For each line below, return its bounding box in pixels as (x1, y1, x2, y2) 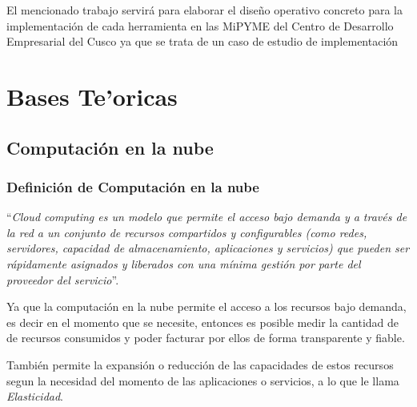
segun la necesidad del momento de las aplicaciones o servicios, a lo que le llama (6, 372, 399, 389)
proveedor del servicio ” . (6, 271, 119, 288)
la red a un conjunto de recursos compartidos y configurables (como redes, (6, 224, 367, 240)
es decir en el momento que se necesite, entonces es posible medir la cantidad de (6, 313, 399, 330)
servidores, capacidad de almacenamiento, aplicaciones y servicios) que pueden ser (6, 240, 410, 256)
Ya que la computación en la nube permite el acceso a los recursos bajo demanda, (6, 298, 407, 315)
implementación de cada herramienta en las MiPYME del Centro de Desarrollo (6, 17, 394, 34)
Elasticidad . (6, 388, 64, 405)
